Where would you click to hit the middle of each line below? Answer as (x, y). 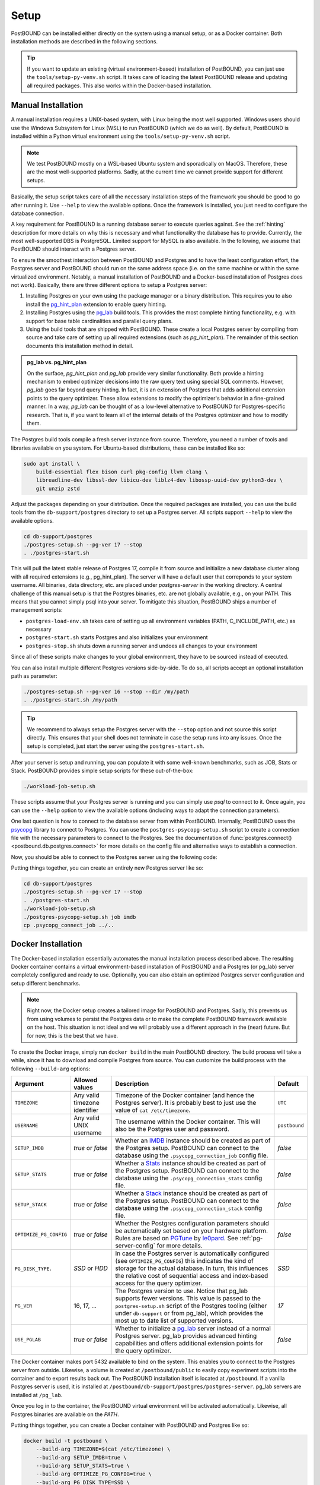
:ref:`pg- (251, 1238)
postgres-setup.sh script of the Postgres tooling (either (191, 1306)
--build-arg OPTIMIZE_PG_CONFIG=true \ (94, 1474)
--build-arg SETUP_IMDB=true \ (81, 1457)
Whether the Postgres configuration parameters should (192, 1224)
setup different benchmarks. (46, 983)
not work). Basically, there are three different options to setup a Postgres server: (109, 285)
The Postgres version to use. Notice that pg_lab (182, 1291)
